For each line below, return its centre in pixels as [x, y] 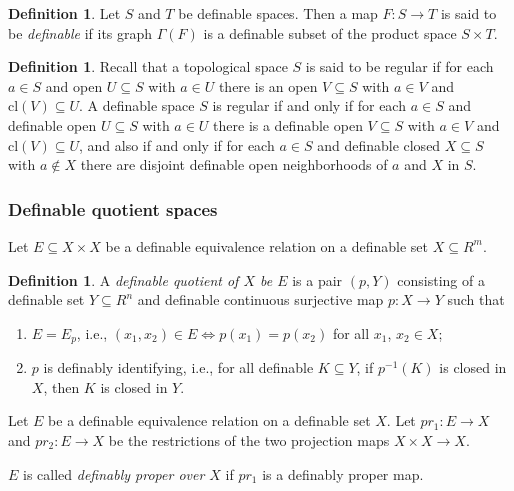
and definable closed [379, 144]
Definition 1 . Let [64, 13]
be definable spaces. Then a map [278, 13]
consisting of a [441, 279]
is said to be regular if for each [399, 66]
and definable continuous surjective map [260, 299]
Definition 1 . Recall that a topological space [148, 66]
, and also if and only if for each [176, 144]
